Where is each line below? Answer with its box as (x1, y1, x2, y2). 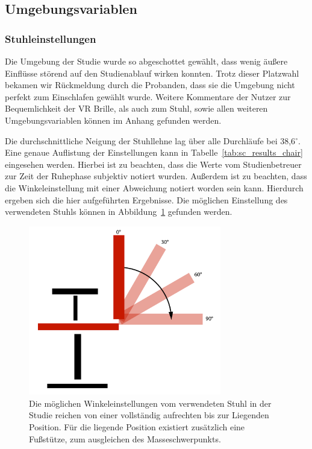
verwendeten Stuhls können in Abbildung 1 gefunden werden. (5, 205, 232, 218)
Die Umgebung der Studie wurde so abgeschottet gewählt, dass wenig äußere (5, 55, 288, 67)
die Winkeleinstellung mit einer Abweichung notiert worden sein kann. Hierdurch (5, 181, 304, 194)
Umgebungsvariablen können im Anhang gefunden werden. (5, 113, 222, 126)
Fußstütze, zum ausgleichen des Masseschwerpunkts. (29, 432, 221, 445)
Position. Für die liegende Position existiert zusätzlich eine (29, 420, 245, 433)
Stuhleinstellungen (5, 31, 96, 46)
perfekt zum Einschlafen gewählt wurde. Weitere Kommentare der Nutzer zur (5, 90, 291, 103)
